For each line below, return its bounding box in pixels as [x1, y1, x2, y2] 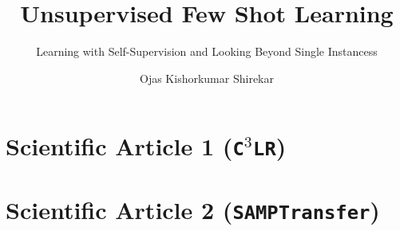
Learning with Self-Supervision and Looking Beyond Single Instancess [36, 43, 378, 60]
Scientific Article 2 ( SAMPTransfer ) [6, 193, 380, 225]
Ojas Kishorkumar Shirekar [140, 69, 274, 86]
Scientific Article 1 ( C [6, 130, 244, 162]
